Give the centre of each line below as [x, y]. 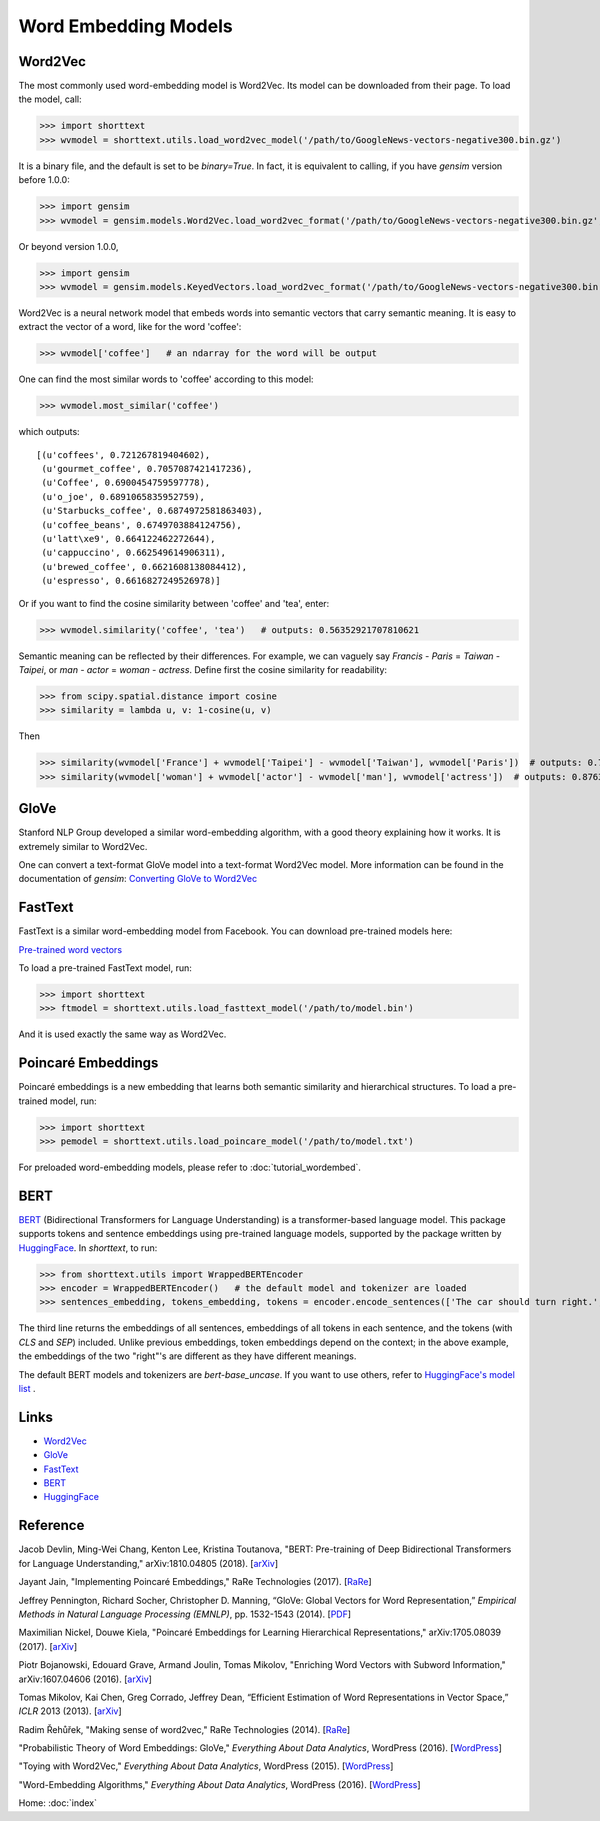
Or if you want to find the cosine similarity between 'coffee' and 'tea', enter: [174, 603]
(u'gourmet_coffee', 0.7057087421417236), [147, 469]
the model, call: [50, 99]
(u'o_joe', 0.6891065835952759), [123, 496]
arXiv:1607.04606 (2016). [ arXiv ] [85, 1679]
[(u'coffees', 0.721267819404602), [123, 454]
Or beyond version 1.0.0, [68, 246]
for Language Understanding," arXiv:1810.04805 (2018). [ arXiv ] [148, 1563]
